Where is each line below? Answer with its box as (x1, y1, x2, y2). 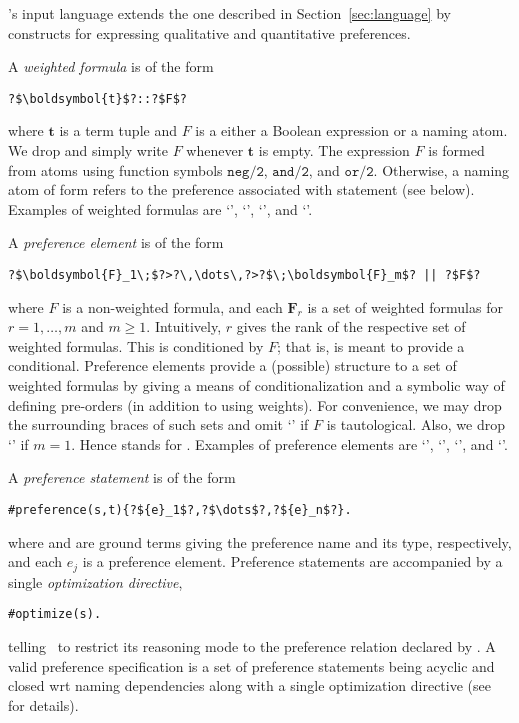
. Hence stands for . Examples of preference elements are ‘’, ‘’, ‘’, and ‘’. (71, 433, 508, 454)
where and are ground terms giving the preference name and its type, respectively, (8, 531, 512, 552)
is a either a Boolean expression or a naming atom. (195, 120, 508, 141)
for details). (8, 694, 79, 715)
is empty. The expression (258, 140, 410, 161)
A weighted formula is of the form (8, 56, 214, 77)
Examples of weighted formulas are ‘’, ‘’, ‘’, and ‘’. (8, 198, 313, 219)
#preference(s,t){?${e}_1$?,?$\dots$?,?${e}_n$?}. (8, 503, 352, 517)
